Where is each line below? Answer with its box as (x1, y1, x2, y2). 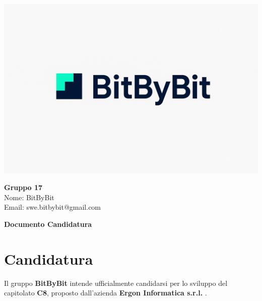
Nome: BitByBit (4, 192, 54, 202)
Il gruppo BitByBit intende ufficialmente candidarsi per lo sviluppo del (4, 277, 228, 288)
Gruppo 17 (4, 182, 43, 193)
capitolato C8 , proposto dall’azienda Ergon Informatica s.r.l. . (4, 287, 207, 298)
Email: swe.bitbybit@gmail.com (4, 202, 101, 212)
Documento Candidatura (4, 219, 92, 229)
